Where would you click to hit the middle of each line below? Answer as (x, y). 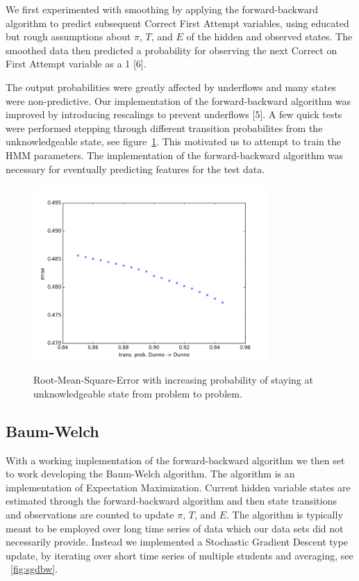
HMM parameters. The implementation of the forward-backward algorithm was (175, 155)
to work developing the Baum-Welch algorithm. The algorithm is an (150, 474)
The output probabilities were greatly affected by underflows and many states (171, 87)
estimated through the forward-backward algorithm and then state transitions (171, 501)
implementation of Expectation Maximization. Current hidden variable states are (178, 487)
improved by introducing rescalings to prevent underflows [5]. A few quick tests (174, 114)
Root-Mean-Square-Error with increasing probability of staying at (173, 380)
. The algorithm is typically (285, 514)
